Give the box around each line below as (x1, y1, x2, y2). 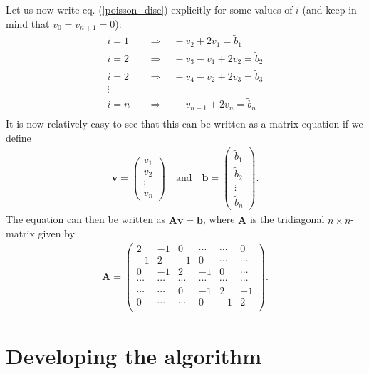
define (6, 130, 31, 145)
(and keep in (302, 2, 357, 16)
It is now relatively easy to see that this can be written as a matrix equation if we (6, 115, 363, 130)
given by (38, 226, 75, 241)
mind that (6, 16, 50, 31)
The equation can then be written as (6, 212, 166, 227)
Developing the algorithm (6, 341, 261, 370)
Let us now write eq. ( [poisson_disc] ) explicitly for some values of (6, 2, 293, 16)
